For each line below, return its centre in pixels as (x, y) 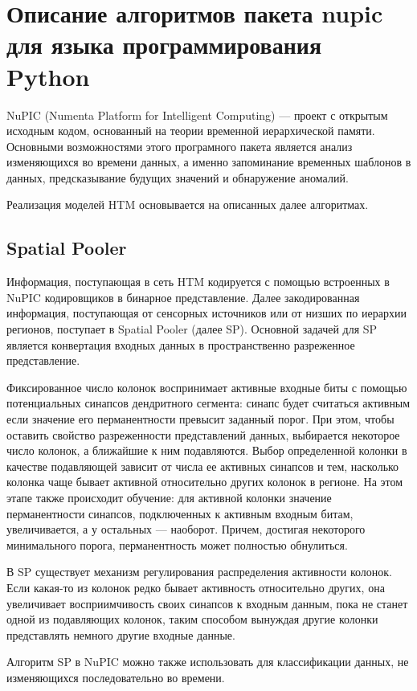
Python (48, 76)
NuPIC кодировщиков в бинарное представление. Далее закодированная (183, 297)
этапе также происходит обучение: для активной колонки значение (169, 497)
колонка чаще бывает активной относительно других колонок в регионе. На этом (205, 482)
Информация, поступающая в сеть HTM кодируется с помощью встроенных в (198, 282)
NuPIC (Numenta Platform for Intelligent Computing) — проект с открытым (197, 114)
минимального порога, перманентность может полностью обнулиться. (177, 544)
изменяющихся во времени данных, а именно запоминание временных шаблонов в (209, 162)
